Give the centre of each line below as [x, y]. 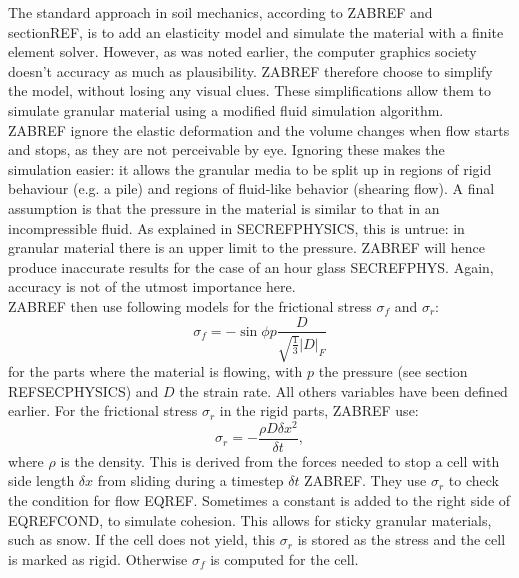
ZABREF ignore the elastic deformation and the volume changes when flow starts [259, 129]
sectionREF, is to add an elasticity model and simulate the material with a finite [256, 31]
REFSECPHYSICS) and [83, 390]
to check [473, 480]
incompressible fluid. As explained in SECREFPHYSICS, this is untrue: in [236, 227]
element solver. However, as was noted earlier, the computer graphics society [242, 51]
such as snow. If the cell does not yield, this [142, 539]
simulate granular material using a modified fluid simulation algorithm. [226, 109]
